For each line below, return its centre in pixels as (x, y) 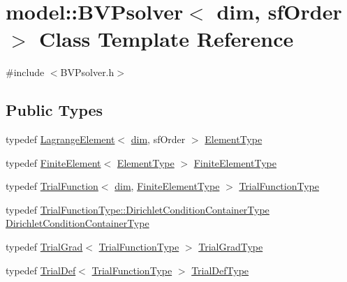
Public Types (54, 110)
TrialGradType (231, 247)
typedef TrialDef (41, 270)
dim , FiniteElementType (167, 186)
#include (25, 72)
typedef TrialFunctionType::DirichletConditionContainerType (138, 209)
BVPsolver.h (87, 72)
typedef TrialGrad (44, 247)
